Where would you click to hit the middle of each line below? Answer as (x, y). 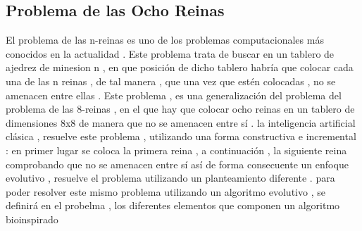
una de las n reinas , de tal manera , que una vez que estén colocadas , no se (171, 81)
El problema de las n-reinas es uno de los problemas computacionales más (165, 40)
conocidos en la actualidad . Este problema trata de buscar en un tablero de (170, 53)
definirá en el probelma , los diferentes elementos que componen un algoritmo (173, 205)
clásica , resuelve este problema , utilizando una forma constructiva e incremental (181, 136)
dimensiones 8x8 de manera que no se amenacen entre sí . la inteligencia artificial (181, 122)
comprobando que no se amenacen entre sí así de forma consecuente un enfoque (177, 164)
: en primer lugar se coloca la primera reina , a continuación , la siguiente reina (176, 150)
